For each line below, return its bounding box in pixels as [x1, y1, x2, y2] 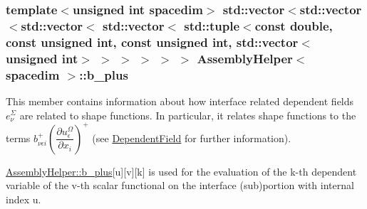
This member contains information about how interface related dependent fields [6, 93, 354, 108]
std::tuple [184, 16, 240, 34]
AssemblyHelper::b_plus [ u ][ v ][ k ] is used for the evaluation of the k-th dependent [6, 164, 357, 178]
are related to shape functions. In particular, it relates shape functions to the [19, 107, 356, 122]
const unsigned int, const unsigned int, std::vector [6, 33, 299, 50]
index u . [6, 191, 41, 206]
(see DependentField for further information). [92, 130, 291, 145]
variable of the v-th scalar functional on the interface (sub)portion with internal [6, 178, 354, 193]
